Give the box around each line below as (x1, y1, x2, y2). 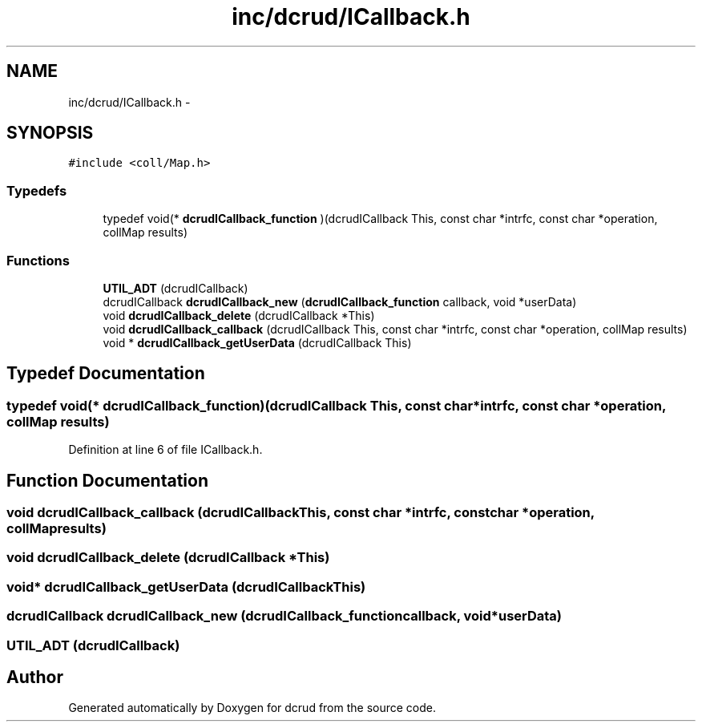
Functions (6, 252, 70, 269)
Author (6, 666, 63, 687)
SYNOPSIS (6, 123, 94, 144)
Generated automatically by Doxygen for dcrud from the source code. (68, 701, 437, 715)
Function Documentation (6, 470, 208, 491)
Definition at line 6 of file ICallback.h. (68, 443, 263, 457)
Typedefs (6, 182, 67, 199)
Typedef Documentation (6, 363, 205, 384)
